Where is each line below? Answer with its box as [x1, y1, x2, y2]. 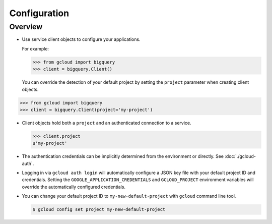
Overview [9, 22, 43, 31]
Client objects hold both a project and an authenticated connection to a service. [22, 120, 191, 126]
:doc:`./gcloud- [225, 153, 256, 159]
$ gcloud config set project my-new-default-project [32, 207, 166, 212]
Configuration [9, 8, 70, 19]
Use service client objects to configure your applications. [22, 36, 141, 42]
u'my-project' [32, 140, 67, 146]
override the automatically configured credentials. [22, 184, 126, 190]
